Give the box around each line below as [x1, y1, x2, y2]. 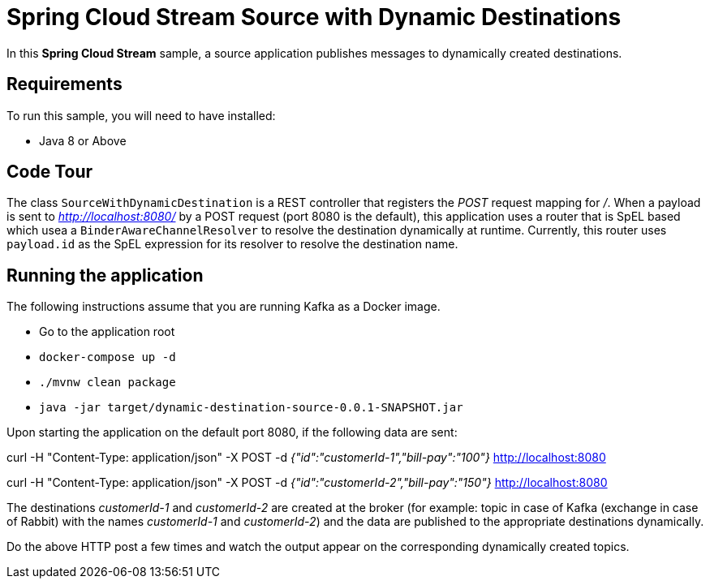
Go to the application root [39, 325, 175, 339]
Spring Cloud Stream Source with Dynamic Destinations [6, 3, 622, 31]
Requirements [6, 74, 123, 95]
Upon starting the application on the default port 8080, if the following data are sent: [6, 425, 458, 440]
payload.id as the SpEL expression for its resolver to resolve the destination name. [6, 237, 458, 252]
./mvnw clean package [39, 376, 176, 389]
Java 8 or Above [39, 133, 127, 148]
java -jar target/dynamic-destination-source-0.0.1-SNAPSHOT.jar [39, 401, 463, 415]
